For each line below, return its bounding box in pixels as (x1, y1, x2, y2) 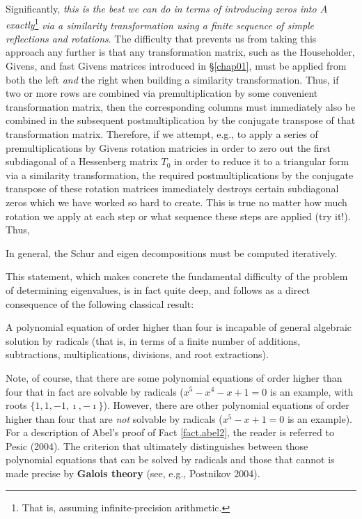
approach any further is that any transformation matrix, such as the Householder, (6, 45, 355, 59)
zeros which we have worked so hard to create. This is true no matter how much (6, 194, 347, 209)
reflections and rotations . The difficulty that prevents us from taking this (6, 31, 317, 45)
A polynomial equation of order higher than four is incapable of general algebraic (6, 320, 352, 334)
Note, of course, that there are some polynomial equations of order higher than (6, 370, 343, 385)
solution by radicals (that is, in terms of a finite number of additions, (6, 333, 301, 348)
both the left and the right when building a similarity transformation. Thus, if (6, 72, 339, 86)
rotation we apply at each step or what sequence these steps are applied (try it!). (6, 208, 351, 223)
